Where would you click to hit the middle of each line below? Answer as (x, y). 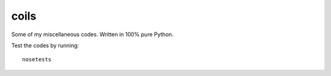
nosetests (37, 59)
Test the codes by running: (45, 45)
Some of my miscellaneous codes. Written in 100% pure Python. (93, 34)
